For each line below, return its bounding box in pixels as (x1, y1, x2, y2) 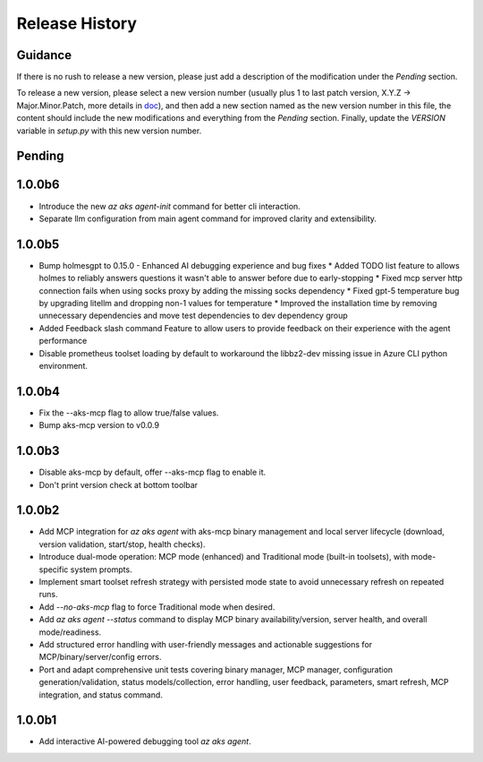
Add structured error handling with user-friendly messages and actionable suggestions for (38, 638, 373, 649)
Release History (16, 13, 138, 33)
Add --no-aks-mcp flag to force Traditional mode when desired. (38, 601, 275, 612)
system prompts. (70, 564, 133, 575)
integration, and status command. (38, 689, 163, 700)
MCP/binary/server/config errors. (38, 652, 162, 663)
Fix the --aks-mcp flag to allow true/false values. (38, 407, 219, 418)
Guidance (16, 47, 72, 63)
